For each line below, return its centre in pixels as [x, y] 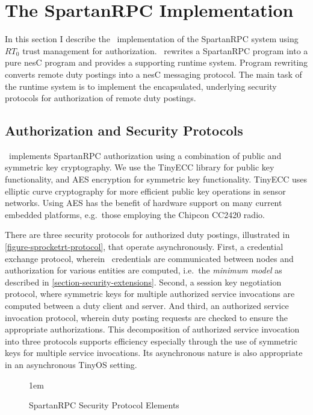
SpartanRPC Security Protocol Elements [104, 405]
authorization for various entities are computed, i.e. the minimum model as [144, 270]
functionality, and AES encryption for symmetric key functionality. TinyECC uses [156, 179]
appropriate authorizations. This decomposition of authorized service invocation [152, 329]
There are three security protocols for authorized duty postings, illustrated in [147, 235]
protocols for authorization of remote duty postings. [101, 98]
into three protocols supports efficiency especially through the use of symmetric [151, 341]
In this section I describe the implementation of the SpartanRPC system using [152, 39]
